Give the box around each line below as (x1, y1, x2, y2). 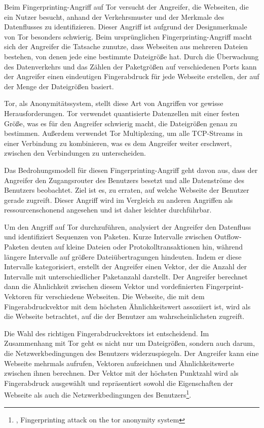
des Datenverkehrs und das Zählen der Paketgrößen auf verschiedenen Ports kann (4, 61, 257, 72)
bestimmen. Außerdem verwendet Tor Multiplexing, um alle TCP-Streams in (4, 128, 243, 138)
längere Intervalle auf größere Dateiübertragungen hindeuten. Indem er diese (4, 251, 242, 262)
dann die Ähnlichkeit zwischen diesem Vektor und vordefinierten (4, 281, 204, 292)
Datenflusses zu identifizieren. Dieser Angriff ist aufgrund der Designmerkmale (4, 21, 247, 32)
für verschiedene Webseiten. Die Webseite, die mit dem (34, 291, 205, 302)
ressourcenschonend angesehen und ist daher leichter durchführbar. (4, 204, 212, 215)
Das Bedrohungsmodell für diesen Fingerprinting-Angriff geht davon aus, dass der (4, 164, 258, 175)
